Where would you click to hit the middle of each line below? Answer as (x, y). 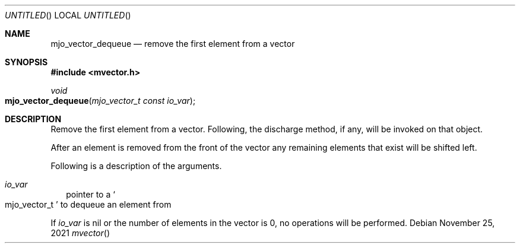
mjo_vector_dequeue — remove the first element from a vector (173, 44)
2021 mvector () (80, 233)
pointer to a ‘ (91, 194)
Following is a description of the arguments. (136, 166)
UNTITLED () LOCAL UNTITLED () (68, 15)
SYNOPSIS (26, 62)
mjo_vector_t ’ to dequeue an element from (88, 204)
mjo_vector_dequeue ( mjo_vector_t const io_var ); (100, 101)
